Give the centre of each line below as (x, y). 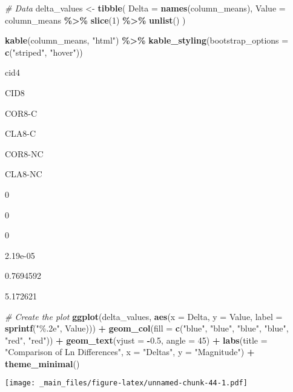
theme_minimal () (42, 363)
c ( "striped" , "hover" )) (44, 52)
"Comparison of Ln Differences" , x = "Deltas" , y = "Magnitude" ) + (130, 352)
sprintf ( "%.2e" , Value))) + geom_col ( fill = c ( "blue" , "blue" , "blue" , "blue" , (147, 328)
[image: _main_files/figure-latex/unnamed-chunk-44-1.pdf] (126, 383)
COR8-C (21, 113)
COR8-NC (24, 153)
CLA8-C (21, 133)
